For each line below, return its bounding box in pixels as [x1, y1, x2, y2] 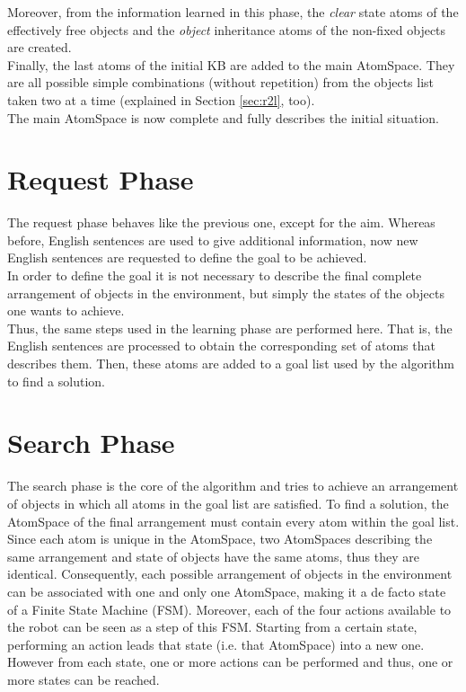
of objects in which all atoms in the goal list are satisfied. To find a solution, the [7, 493, 449, 512]
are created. [7, 38, 72, 57]
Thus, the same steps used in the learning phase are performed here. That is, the [7, 318, 453, 337]
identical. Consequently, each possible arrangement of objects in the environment [7, 564, 453, 583]
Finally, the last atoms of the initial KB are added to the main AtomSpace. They [7, 55, 455, 74]
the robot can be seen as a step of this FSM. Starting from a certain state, [7, 617, 418, 636]
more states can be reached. [7, 670, 160, 688]
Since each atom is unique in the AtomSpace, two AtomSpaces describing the [7, 529, 433, 548]
